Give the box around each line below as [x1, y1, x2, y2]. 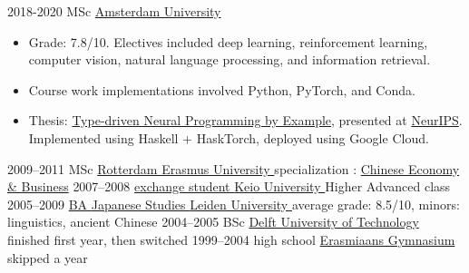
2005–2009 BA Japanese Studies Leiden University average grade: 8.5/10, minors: [7, 194, 460, 213]
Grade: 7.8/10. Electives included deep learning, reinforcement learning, [28, 32, 428, 51]
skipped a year [7, 248, 88, 267]
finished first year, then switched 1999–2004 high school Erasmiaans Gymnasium [7, 229, 455, 249]
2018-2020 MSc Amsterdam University [7, 2, 221, 20]
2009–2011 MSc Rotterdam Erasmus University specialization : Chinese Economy [7, 159, 460, 178]
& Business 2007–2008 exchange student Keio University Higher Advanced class [7, 177, 451, 196]
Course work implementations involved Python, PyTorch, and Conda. [28, 80, 415, 99]
